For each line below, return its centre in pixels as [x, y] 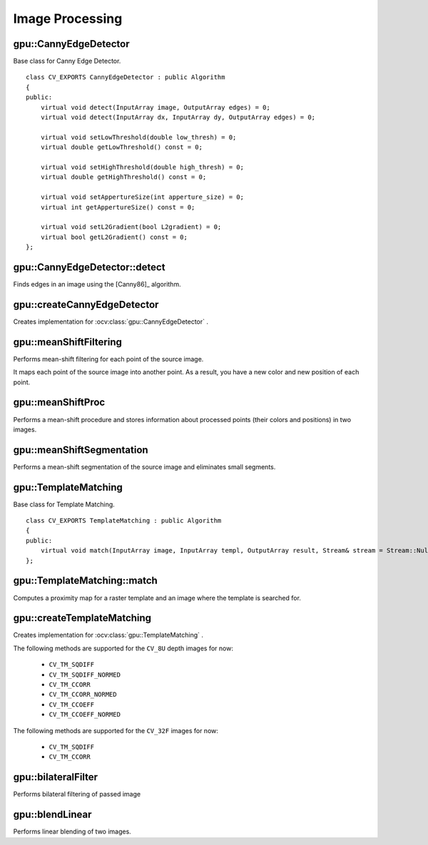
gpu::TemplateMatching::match [86, 581]
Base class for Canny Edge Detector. [67, 61]
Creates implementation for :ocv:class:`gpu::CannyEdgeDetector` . [111, 322]
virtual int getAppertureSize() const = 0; [118, 207]
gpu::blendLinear [52, 815]
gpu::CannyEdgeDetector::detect [89, 267]
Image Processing [68, 19]
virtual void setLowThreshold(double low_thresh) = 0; [138, 137]
